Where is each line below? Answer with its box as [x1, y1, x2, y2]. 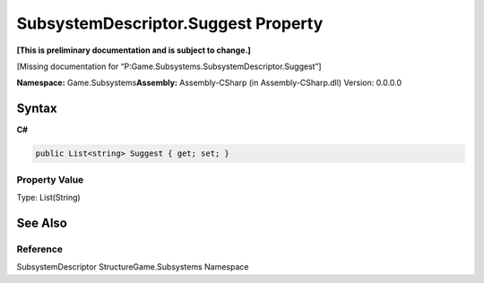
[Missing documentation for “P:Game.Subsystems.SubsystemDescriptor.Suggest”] [16, 61, 322, 72]
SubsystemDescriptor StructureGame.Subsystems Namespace [16, 262, 249, 272]
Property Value [16, 173, 84, 185]
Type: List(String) [16, 192, 81, 202]
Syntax [16, 101, 57, 116]
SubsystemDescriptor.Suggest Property [16, 13, 324, 33]
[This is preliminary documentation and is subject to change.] [16, 45, 251, 56]
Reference [16, 243, 63, 255]
